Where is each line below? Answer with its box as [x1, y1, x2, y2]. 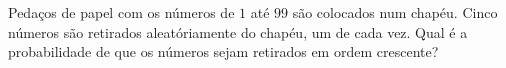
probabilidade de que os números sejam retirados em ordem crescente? [8, 41, 439, 62]
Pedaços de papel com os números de [8, 2, 235, 22]
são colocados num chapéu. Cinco [292, 2, 498, 22]
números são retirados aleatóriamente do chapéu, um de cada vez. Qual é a [8, 21, 468, 42]
